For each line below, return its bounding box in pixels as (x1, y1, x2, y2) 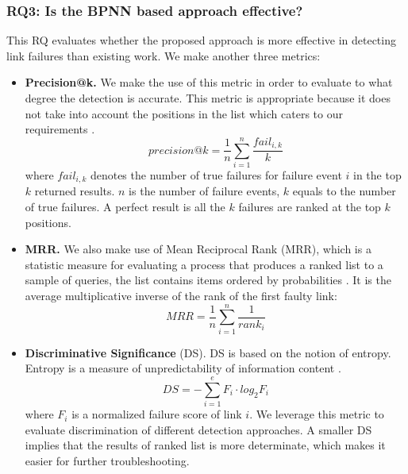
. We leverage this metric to (249, 406, 384, 422)
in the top (353, 167, 402, 183)
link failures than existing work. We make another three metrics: (6, 47, 321, 64)
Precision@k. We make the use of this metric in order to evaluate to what (25, 74, 393, 91)
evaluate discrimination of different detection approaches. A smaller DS (25, 421, 372, 437)
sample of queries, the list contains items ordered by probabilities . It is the (25, 272, 391, 288)
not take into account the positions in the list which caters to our (25, 105, 343, 121)
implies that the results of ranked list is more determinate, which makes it (25, 437, 386, 453)
